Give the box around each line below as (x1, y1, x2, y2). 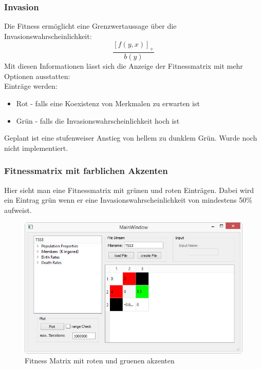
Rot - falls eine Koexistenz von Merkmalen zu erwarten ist (16, 98, 200, 109)
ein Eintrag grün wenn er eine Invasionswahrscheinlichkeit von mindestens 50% (4, 195, 252, 205)
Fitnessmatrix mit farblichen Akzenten (4, 164, 168, 177)
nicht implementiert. (4, 142, 68, 153)
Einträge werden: (4, 81, 58, 91)
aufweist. (4, 204, 32, 215)
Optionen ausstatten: (4, 70, 70, 81)
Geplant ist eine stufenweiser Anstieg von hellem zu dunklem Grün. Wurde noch (4, 132, 257, 143)
